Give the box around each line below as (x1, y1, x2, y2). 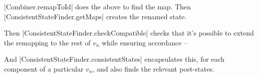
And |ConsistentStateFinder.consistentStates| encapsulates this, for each (4, 54, 225, 64)
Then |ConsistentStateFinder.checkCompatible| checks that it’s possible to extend (4, 28, 254, 38)
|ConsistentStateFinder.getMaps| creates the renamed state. (4, 11, 187, 21)
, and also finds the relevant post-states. (92, 63, 215, 74)
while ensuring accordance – (102, 37, 188, 47)
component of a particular (4, 63, 84, 74)
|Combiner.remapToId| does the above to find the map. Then (4, 1, 191, 11)
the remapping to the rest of (4, 37, 91, 47)
